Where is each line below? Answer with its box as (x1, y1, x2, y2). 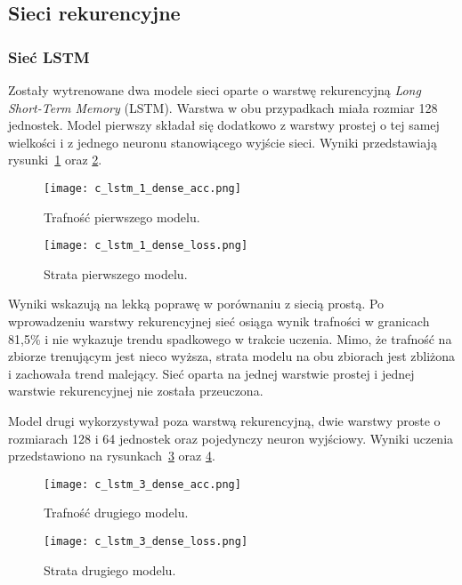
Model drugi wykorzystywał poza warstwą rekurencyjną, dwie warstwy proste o (8, 412, 441, 430)
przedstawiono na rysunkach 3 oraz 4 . (8, 446, 215, 465)
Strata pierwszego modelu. (44, 264, 188, 283)
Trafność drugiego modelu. (44, 503, 189, 522)
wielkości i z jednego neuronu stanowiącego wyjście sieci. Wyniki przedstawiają (8, 132, 437, 151)
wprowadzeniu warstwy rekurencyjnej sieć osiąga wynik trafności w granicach (8, 312, 430, 331)
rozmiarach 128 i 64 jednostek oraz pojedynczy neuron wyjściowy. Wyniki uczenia (8, 429, 454, 447)
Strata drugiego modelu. (44, 560, 176, 579)
